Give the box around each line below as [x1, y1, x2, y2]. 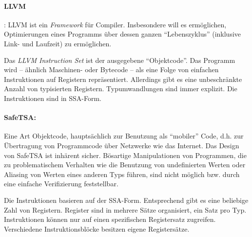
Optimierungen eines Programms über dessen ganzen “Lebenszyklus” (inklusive [4, 29, 241, 39]
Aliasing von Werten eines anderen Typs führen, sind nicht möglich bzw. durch [4, 169, 240, 179]
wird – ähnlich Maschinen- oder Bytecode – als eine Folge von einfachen [4, 64, 219, 75]
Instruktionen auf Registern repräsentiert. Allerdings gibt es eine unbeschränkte [4, 74, 242, 84]
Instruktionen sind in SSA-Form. [4, 93, 101, 103]
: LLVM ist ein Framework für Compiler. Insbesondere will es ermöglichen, [4, 19, 227, 29]
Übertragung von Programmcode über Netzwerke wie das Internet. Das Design [4, 140, 239, 150]
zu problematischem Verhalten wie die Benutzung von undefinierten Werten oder [4, 159, 246, 170]
